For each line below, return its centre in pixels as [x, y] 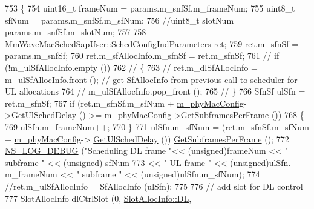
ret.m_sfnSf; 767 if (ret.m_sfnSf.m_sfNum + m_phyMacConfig [124, 103]
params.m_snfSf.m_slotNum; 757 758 [76, 32]
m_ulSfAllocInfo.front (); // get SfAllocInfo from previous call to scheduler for [151, 79]
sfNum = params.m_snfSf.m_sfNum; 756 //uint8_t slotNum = [124, 20]
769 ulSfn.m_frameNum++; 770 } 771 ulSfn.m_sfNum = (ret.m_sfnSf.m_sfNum [157, 126]
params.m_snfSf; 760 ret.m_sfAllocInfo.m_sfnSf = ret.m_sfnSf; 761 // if [142, 55]
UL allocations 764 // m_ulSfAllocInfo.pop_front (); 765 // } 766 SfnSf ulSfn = [155, 91]
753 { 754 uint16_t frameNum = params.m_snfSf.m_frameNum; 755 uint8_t [150, 8]
